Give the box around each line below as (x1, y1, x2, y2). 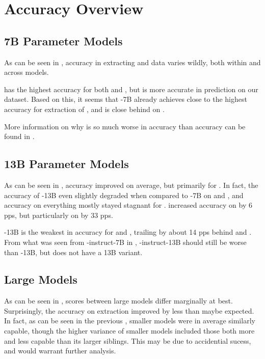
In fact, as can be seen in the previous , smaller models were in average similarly (4, 315, 255, 326)
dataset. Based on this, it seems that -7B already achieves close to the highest (4, 94, 247, 104)
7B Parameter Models (4, 33, 123, 48)
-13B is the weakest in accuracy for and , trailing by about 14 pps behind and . (4, 227, 252, 237)
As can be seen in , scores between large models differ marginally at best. (4, 295, 233, 306)
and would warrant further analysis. (4, 345, 116, 356)
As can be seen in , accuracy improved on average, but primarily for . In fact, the (4, 179, 258, 190)
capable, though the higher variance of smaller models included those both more (4, 325, 255, 336)
